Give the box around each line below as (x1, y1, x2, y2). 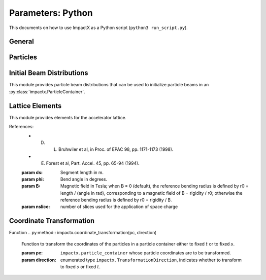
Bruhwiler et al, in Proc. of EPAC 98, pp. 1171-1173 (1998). (58, 146, 173, 152)
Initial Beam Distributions (9, 69, 88, 77)
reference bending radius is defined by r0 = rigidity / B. (60, 197, 172, 203)
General (9, 37, 34, 46)
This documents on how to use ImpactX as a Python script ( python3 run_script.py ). (9, 25, 188, 31)
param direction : (21, 257, 57, 263)
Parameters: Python (9, 7, 93, 18)
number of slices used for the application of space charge (60, 204, 178, 210)
